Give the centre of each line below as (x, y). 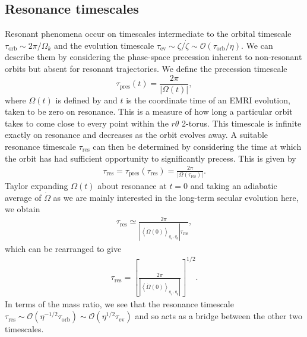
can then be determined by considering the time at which (197, 147)
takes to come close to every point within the (87, 123)
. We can (257, 45)
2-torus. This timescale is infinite (242, 123)
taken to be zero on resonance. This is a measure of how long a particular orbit (149, 111)
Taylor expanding (37, 186)
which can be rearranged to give (63, 248)
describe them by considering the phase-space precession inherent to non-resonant (153, 57)
